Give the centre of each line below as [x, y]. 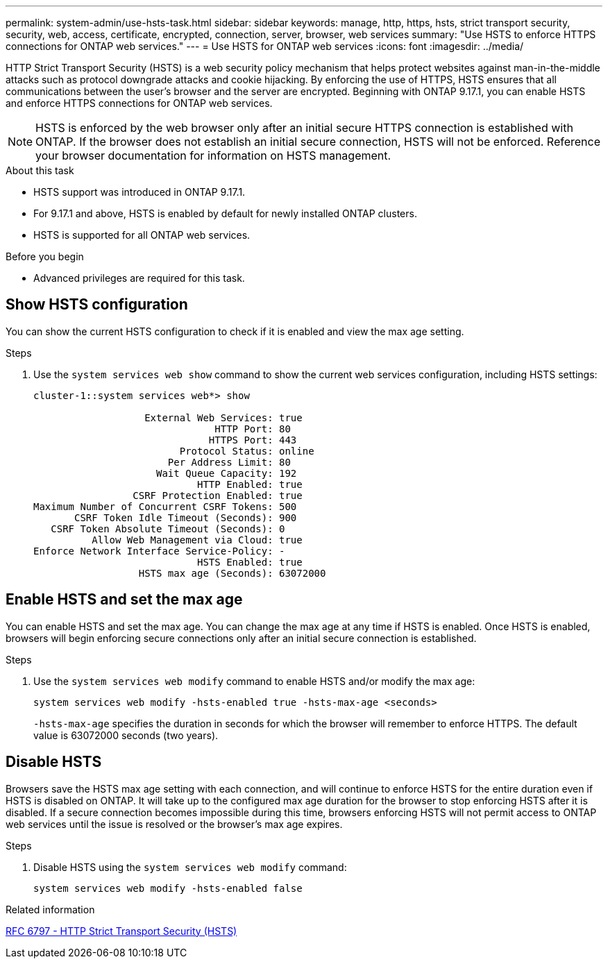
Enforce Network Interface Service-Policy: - [159, 551]
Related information [50, 909]
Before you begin [45, 256]
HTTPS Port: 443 [253, 440]
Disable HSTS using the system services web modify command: [190, 867]
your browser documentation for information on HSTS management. [213, 155]
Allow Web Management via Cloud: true [197, 540]
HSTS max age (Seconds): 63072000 [232, 573]
